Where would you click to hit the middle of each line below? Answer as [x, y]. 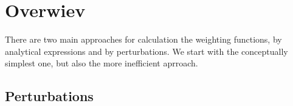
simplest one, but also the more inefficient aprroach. [102, 63]
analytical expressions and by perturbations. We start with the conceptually [146, 51]
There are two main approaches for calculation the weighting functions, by [143, 39]
